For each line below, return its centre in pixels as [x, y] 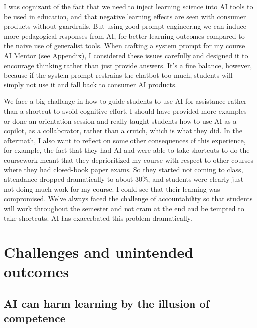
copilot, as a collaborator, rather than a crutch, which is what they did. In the [123, 130]
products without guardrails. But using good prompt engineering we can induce [125, 26]
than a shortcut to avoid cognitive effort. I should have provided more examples [125, 111]
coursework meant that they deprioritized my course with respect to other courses [128, 159]
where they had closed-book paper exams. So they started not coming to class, [124, 169]
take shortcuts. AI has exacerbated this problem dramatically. [98, 218]
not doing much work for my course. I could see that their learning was [112, 189]
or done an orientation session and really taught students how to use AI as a [120, 121]
